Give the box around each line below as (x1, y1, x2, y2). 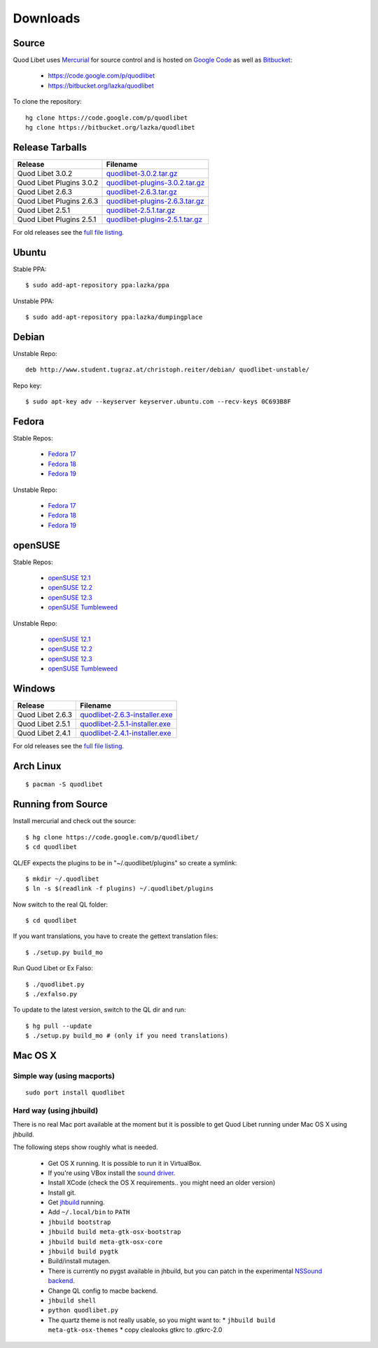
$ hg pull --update (25, 1022, 92, 1030)
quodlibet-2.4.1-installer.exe (79, 729, 171, 738)
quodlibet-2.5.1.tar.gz (106, 205, 176, 215)
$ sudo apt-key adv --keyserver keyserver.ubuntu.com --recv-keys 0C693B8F (25, 398, 291, 406)
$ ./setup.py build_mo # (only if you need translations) (25, 1032, 229, 1040)
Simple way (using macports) (13, 1071, 115, 1080)
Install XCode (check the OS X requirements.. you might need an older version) (48, 1178, 276, 1187)
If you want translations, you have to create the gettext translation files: (13, 932, 218, 940)
